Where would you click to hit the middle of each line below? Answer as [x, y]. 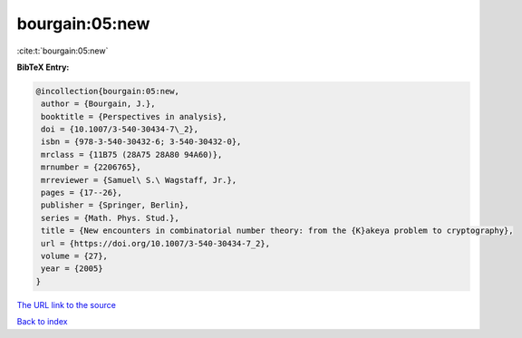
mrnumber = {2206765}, [92, 167]
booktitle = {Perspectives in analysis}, [134, 116]
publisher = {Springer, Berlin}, [115, 205]
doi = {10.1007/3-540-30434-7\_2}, [120, 130]
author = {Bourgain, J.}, [98, 104]
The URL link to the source [67, 304]
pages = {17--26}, [82, 193]
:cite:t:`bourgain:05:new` [63, 51]
